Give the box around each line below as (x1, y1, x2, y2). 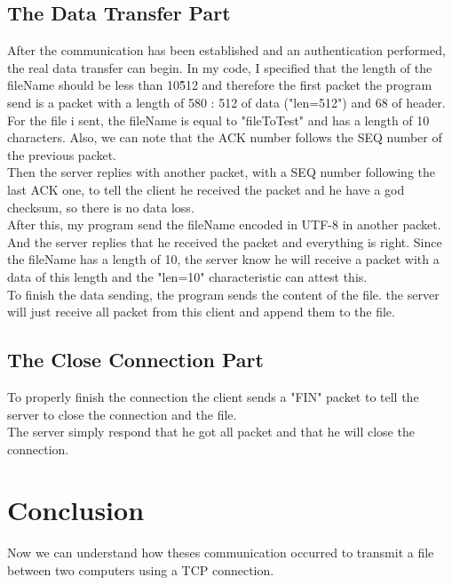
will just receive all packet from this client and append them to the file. (7, 302, 395, 321)
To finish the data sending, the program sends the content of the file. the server (7, 284, 440, 303)
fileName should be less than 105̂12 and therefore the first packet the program (7, 76, 432, 94)
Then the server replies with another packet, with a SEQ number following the (7, 163, 435, 181)
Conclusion (7, 492, 145, 528)
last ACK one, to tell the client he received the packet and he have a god (7, 180, 405, 198)
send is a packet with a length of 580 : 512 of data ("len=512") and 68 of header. (7, 92, 446, 111)
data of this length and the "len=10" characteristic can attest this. (7, 267, 368, 285)
